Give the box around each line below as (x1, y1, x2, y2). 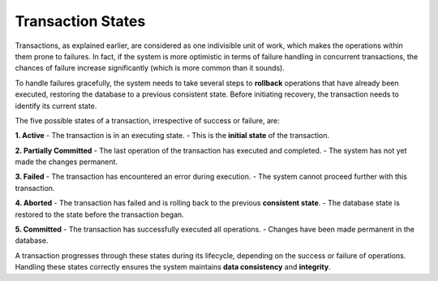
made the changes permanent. (15, 157, 118, 166)
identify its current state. (15, 101, 97, 110)
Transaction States (15, 12, 146, 30)
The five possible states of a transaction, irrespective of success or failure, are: (15, 115, 280, 125)
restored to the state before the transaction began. (15, 210, 184, 219)
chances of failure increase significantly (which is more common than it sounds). (15, 63, 286, 73)
